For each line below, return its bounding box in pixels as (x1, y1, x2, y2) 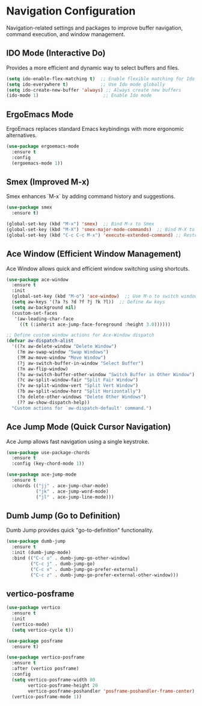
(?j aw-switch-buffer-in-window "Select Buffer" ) (17, 360, 144, 366)
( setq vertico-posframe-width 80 (11, 676, 96, 682)
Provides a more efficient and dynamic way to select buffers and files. (6, 64, 180, 71)
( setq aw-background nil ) (11, 304, 77, 310)
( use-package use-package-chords (6, 449, 90, 456)
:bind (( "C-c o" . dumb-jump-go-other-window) (11, 555, 130, 561)
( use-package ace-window (6, 276, 69, 283)
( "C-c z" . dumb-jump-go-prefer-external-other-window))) (30, 572, 179, 578)
